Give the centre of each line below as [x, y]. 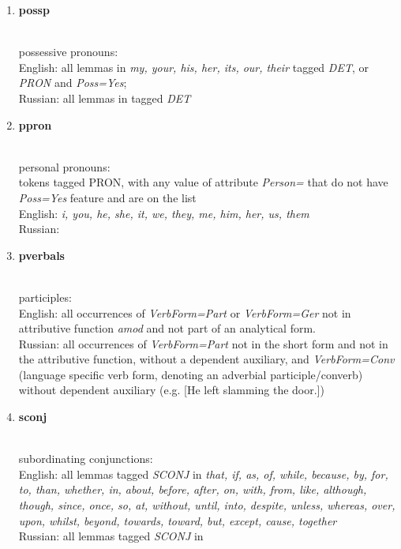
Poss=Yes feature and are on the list [107, 197]
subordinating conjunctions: [86, 459]
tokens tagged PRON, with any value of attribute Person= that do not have [203, 182]
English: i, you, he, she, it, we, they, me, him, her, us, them [164, 213]
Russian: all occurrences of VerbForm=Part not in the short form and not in [203, 343]
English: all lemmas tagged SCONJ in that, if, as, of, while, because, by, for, [203, 474]
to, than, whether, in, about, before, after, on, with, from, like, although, [193, 489]
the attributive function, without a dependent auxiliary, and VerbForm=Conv [206, 359]
